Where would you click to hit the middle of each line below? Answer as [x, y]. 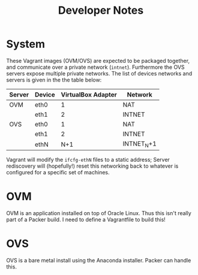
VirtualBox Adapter [89, 95]
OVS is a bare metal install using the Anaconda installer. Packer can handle [99, 260]
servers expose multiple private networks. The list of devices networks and [99, 73]
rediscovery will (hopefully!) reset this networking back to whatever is [92, 166]
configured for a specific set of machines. [58, 173]
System [26, 44]
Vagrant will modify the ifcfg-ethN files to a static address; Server [88, 160]
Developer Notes [101, 10]
